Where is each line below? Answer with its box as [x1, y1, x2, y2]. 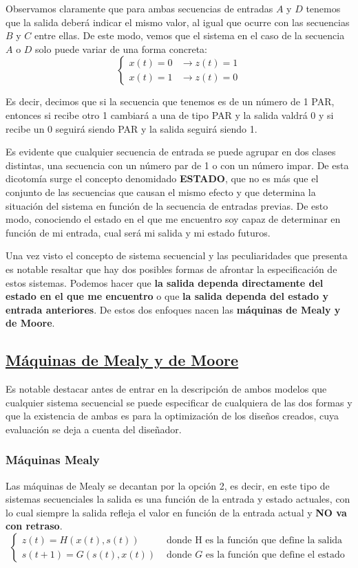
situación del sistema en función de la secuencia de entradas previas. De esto [6, 198, 328, 212]
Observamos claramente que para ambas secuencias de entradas [6, 1, 273, 15]
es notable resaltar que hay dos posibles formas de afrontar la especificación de [6, 261, 337, 276]
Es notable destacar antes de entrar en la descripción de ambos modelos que [6, 382, 327, 396]
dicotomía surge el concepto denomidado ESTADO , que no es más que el [6, 171, 319, 186]
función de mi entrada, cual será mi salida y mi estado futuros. [6, 225, 271, 239]
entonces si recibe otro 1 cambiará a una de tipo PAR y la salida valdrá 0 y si [6, 107, 334, 122]
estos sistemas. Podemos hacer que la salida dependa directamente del [6, 275, 324, 290]
